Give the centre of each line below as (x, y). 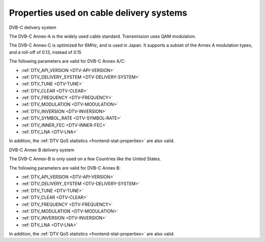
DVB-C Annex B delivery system (42, 150)
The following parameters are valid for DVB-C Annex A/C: (67, 61)
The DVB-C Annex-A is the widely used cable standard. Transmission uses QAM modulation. (103, 36)
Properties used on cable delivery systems (98, 13)
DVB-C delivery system (33, 27)
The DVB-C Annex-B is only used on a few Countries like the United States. (85, 159)
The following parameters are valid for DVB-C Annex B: (65, 168)
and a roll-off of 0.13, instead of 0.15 (45, 52)
